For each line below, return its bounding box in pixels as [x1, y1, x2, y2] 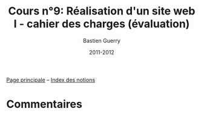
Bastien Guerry [82, 37, 121, 44]
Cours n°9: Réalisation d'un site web [8, 4, 196, 18]
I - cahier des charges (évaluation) [13, 17, 190, 31]
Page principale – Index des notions [6, 76, 96, 83]
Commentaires [6, 98, 83, 111]
